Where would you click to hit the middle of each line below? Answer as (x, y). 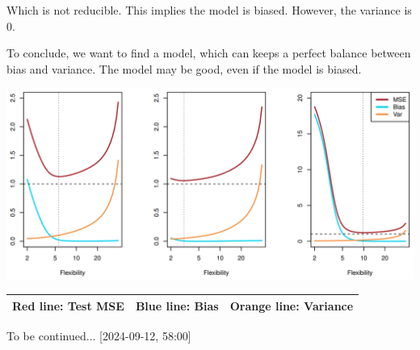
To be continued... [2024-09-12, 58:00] (99, 335)
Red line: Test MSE (68, 305)
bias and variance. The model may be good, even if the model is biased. (184, 68)
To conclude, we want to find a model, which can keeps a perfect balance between (209, 53)
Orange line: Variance (292, 305)
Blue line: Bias (177, 305)
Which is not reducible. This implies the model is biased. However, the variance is (209, 10)
